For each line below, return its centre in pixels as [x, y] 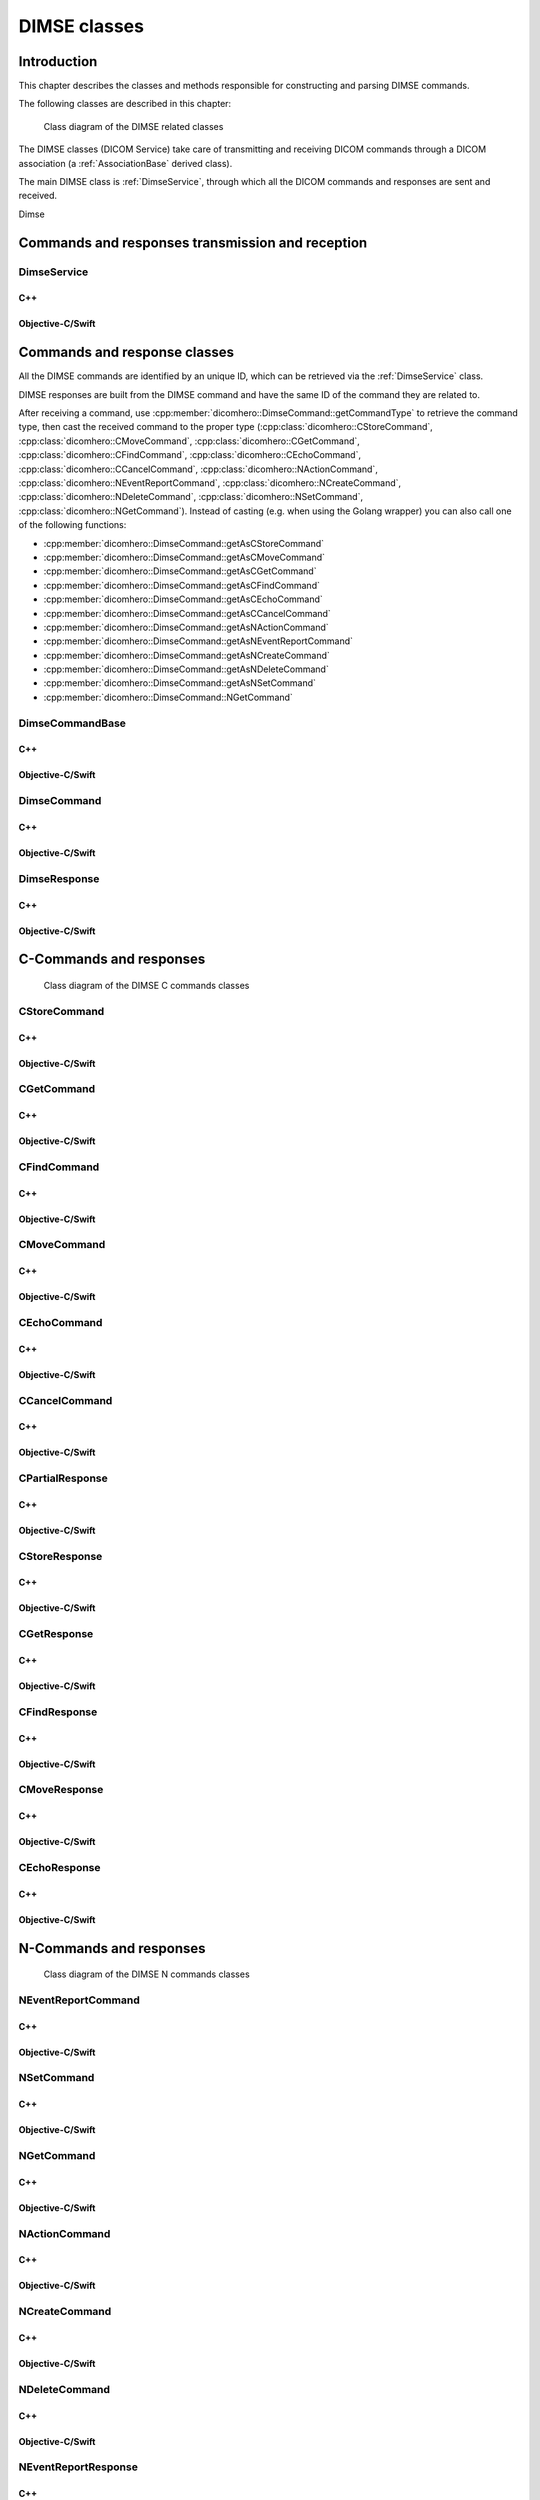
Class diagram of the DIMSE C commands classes [146, 985]
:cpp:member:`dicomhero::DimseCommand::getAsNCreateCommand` [186, 655]
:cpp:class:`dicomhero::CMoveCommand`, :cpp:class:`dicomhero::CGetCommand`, [189, 441]
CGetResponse [56, 1634]
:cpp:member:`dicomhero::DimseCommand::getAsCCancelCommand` [187, 613]
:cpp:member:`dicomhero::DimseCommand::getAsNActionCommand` [186, 627]
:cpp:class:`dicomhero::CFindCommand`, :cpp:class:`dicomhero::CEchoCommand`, [190, 455]
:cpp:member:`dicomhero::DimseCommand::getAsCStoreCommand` [184, 543]
